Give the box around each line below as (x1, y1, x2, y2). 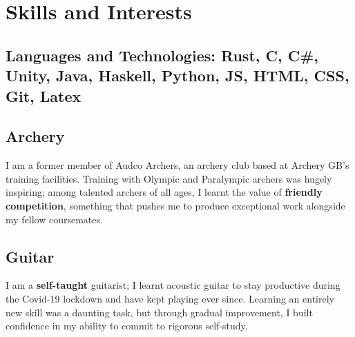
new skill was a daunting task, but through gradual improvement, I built (6, 305, 313, 319)
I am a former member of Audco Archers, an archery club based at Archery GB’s (6, 158, 349, 172)
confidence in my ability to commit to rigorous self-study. (6, 318, 248, 333)
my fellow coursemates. (6, 212, 103, 226)
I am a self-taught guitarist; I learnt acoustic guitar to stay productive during (6, 278, 340, 292)
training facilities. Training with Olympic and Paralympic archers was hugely (6, 171, 332, 185)
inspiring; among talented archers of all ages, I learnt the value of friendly (6, 185, 323, 199)
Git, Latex (6, 85, 81, 106)
